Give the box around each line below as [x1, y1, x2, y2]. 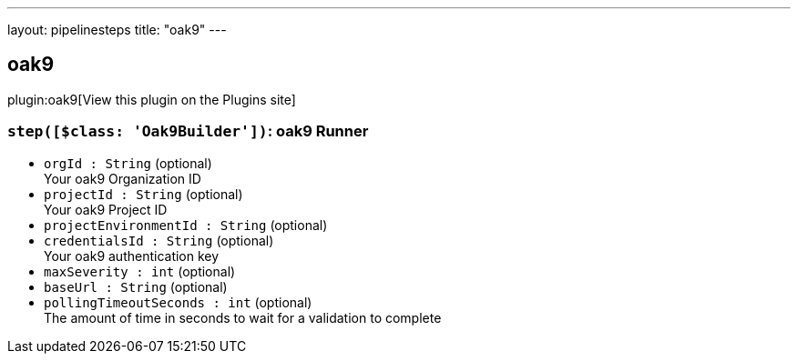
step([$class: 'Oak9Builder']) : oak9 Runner [7, 122, 369, 141]
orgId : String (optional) [44, 155, 212, 171]
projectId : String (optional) [44, 186, 243, 202]
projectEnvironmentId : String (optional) [44, 216, 328, 233]
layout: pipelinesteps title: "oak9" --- [7, 22, 227, 37]
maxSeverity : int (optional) [44, 263, 236, 279]
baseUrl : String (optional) [44, 278, 228, 295]
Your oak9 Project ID [44, 201, 168, 217]
